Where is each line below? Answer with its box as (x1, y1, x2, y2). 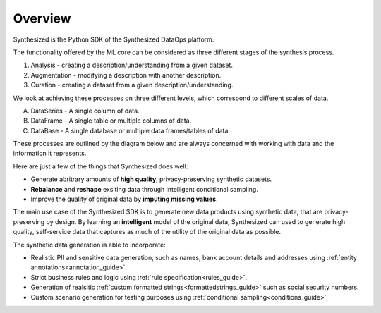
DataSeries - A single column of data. (30, 106, 140, 115)
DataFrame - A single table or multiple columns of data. (30, 116, 192, 125)
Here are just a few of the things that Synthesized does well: (13, 162, 188, 171)
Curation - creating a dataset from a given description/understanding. (30, 81, 234, 90)
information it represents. (13, 149, 87, 158)
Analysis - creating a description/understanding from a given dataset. (30, 61, 233, 70)
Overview (13, 11, 71, 26)
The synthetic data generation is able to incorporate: (13, 240, 166, 249)
